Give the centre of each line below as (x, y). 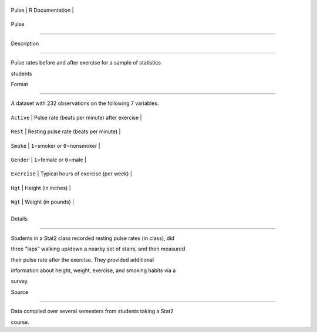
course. (20, 322)
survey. (20, 281)
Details (19, 219)
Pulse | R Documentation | (42, 10)
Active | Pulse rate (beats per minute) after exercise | (76, 117)
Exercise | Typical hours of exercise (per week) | (71, 174)
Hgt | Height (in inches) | (41, 188)
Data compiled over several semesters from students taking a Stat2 (92, 311)
